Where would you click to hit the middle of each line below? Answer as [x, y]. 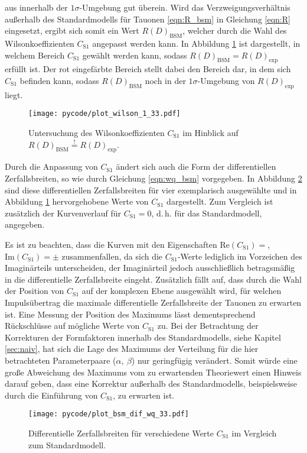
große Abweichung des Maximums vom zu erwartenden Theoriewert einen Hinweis [153, 372]
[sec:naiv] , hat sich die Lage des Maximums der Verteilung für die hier [132, 349]
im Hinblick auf [210, 133]
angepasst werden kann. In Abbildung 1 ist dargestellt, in [196, 43]
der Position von [35, 291]
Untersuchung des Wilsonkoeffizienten [97, 133]
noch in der [165, 80]
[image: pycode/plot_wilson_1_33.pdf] [104, 114]
